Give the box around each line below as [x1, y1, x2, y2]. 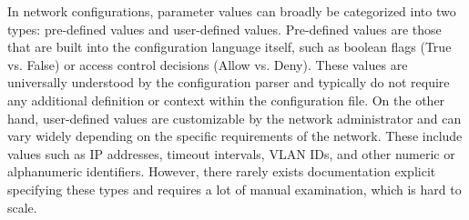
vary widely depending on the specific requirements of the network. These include [7, 126, 463, 145]
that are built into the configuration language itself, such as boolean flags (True [7, 37, 452, 56]
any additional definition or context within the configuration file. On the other [7, 90, 445, 109]
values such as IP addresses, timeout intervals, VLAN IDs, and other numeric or [7, 144, 455, 163]
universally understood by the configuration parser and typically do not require [7, 73, 450, 92]
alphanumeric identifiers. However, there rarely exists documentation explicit [7, 162, 436, 181]
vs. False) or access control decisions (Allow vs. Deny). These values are [7, 55, 408, 74]
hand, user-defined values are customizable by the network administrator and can [7, 108, 462, 127]
